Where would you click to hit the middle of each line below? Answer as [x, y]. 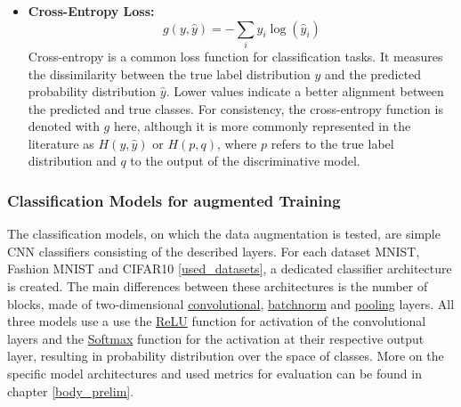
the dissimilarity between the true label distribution [169, 73]
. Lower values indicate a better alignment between [305, 91]
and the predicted [373, 73]
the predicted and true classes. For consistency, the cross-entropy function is [235, 108]
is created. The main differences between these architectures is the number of [218, 286]
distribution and [72, 161]
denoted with [64, 126]
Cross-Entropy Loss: [91, 11]
